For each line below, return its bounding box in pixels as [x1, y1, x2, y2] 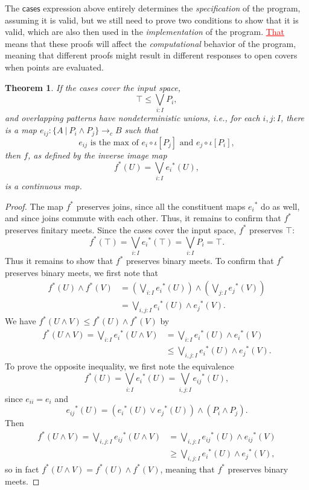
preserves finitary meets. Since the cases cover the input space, [5, 223, 237, 236]
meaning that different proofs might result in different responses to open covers [5, 49, 298, 61]
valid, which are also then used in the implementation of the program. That [5, 25, 285, 38]
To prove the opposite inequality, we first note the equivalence [5, 360, 234, 372]
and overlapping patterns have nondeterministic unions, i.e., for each [5, 112, 260, 124]
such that [124, 124, 158, 136]
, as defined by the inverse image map [28, 148, 167, 161]
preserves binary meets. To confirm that [126, 254, 274, 267]
